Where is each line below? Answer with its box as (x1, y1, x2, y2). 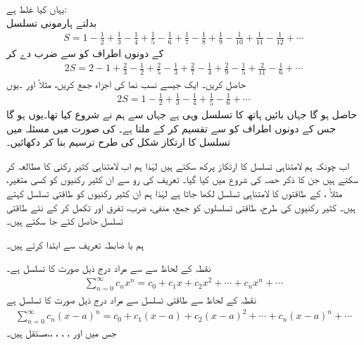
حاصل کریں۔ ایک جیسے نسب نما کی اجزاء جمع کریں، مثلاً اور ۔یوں (6, 76, 246, 91)
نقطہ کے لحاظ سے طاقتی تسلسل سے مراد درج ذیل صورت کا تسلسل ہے (6, 292, 256, 307)
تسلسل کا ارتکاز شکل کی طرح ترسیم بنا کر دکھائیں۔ (6, 134, 231, 149)
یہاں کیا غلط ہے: (6, 1, 68, 15)
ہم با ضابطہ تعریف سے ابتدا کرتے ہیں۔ (6, 237, 144, 251)
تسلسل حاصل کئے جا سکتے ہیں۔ (6, 213, 123, 228)
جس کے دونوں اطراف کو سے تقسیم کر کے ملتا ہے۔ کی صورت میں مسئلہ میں (6, 120, 336, 135)
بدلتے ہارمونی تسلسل (6, 15, 97, 30)
